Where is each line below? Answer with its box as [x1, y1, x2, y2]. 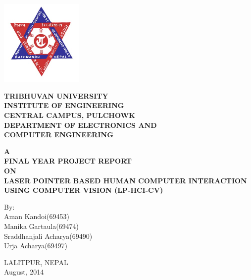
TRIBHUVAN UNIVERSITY [4, 90, 108, 101]
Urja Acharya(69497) [4, 240, 68, 251]
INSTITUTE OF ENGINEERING [4, 100, 124, 111]
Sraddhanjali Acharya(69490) [4, 230, 93, 241]
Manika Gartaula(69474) [4, 221, 79, 231]
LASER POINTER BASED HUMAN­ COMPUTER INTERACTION [4, 175, 247, 185]
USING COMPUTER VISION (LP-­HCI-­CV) [4, 185, 163, 195]
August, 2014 [4, 267, 44, 277]
